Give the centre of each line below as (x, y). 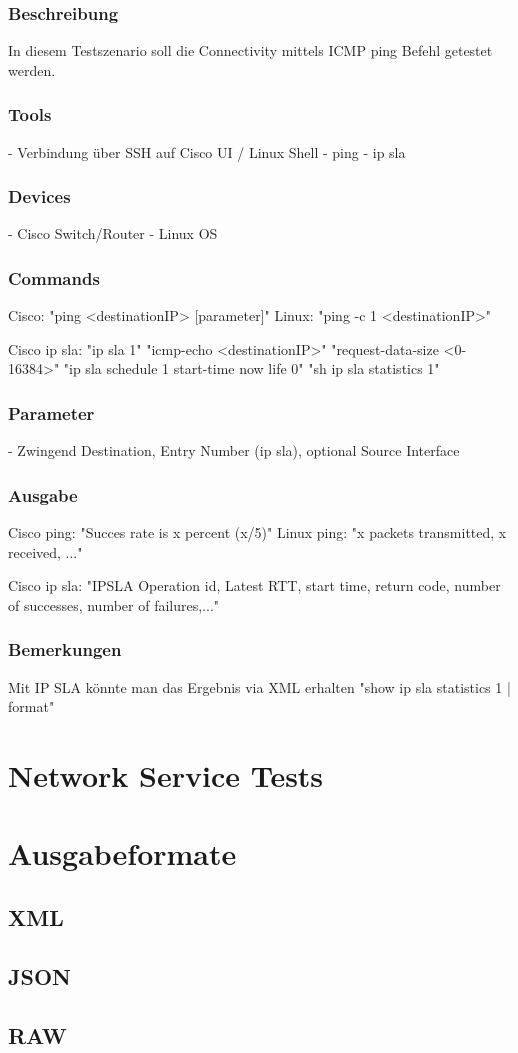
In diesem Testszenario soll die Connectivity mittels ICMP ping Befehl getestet (250, 50)
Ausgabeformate (122, 853)
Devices (39, 196)
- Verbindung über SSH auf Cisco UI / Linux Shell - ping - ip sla (207, 151)
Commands (54, 277)
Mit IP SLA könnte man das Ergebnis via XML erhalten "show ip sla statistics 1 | (259, 686)
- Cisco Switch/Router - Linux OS (113, 233)
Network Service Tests (166, 775)
